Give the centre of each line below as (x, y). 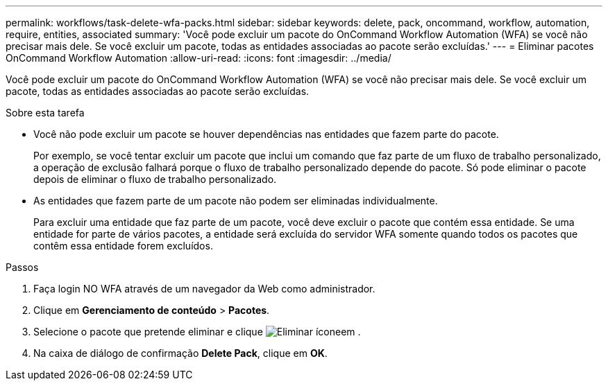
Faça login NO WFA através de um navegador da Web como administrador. (204, 289)
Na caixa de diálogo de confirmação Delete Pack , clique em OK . (180, 353)
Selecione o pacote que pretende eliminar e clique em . (197, 332)
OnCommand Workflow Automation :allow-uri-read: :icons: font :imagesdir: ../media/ (199, 58)
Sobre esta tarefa (45, 113)
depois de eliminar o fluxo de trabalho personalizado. (155, 179)
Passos (22, 267)
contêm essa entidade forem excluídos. (123, 246)
